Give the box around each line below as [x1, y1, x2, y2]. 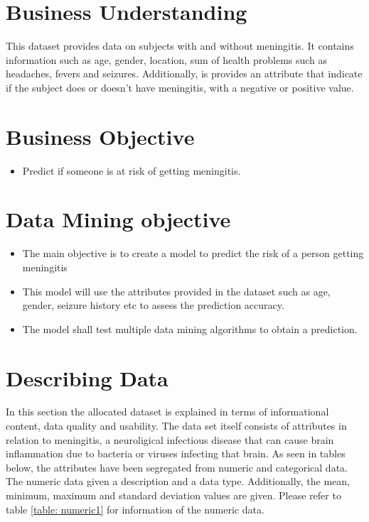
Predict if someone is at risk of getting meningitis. [22, 163, 241, 178]
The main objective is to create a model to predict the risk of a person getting [22, 246, 364, 261]
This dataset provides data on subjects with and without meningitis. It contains [6, 38, 354, 53]
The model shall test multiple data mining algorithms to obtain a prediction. [22, 321, 358, 336]
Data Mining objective [6, 205, 231, 234]
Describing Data [6, 363, 169, 392]
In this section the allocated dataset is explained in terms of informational [6, 404, 329, 419]
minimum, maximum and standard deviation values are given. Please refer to [6, 488, 341, 502]
